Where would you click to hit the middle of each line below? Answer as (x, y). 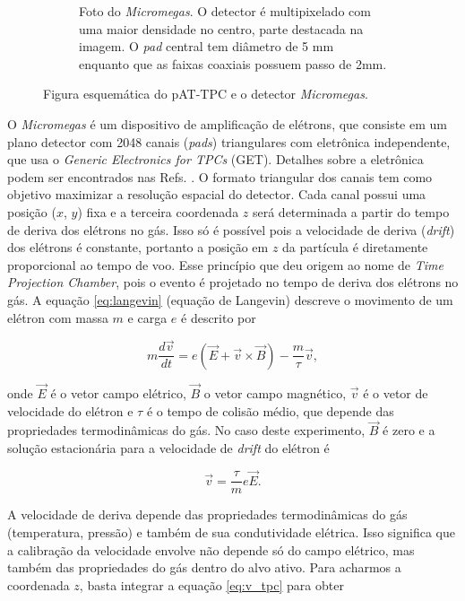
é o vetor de (396, 393)
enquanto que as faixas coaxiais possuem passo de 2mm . (233, 63)
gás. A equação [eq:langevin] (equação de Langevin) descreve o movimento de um (230, 299)
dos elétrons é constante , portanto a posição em (138, 247)
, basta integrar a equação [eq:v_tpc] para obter (211, 584)
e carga (147, 317)
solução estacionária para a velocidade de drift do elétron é (168, 448)
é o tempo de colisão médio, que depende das (270, 410)
